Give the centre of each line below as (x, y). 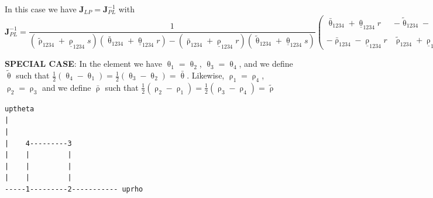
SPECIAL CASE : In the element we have (83, 64)
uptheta (20, 109)
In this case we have (41, 9)
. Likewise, (206, 75)
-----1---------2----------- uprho (74, 189)
